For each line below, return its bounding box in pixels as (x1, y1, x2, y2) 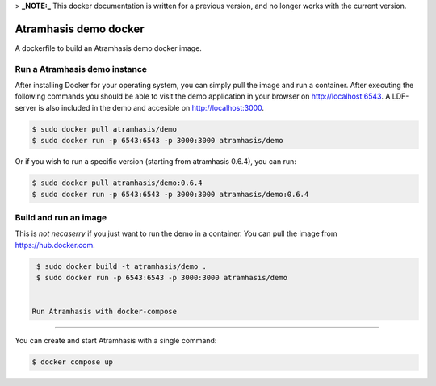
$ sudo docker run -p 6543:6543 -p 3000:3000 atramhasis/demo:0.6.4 (31, 190, 309, 199)
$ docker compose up (31, 358, 113, 367)
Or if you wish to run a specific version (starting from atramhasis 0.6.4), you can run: (15, 157, 296, 166)
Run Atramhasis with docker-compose (31, 307, 178, 317)
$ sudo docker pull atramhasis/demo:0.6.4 (31, 178, 203, 187)
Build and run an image (15, 212, 107, 223)
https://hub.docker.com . (15, 240, 96, 250)
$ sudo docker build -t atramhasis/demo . (36, 262, 208, 271)
